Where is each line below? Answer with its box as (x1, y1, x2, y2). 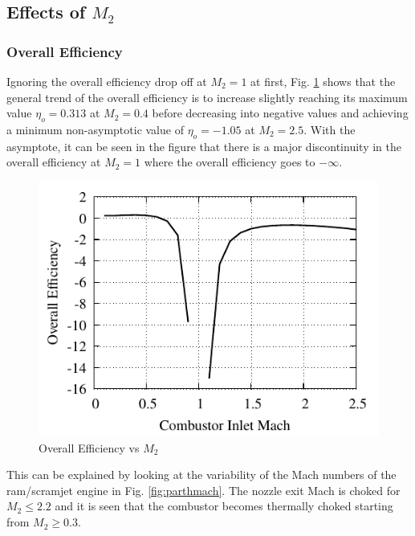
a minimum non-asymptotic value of (6, 121, 184, 137)
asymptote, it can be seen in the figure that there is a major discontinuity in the (6, 137, 401, 154)
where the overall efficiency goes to (144, 153, 315, 170)
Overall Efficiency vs (39, 439, 140, 456)
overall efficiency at (6, 153, 101, 170)
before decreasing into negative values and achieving (152, 104, 409, 121)
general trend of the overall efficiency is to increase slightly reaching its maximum (6, 88, 408, 105)
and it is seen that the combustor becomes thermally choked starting (55, 497, 393, 514)
